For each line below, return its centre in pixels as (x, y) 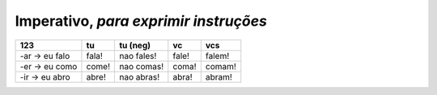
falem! (217, 56)
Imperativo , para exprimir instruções (141, 21)
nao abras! (139, 76)
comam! (221, 66)
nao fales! (138, 56)
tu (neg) (135, 45)
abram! (218, 76)
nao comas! (141, 66)
